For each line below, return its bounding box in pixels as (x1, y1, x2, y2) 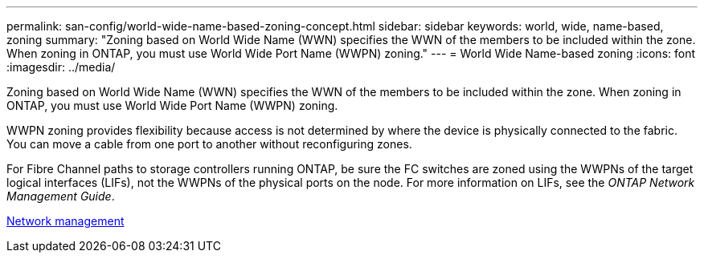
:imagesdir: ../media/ (6, 60, 116, 74)
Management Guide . (6, 189, 115, 203)
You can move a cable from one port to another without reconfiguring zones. (6, 137, 412, 151)
